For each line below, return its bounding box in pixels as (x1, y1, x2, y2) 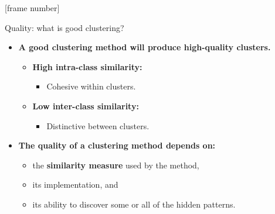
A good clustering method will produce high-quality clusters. (18, 41, 271, 53)
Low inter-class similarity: (32, 99, 139, 112)
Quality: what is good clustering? (5, 21, 124, 33)
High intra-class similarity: (32, 60, 142, 73)
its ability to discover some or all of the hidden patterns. (32, 198, 236, 210)
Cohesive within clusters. (46, 80, 136, 92)
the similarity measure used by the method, (32, 158, 199, 171)
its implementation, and (32, 178, 118, 191)
